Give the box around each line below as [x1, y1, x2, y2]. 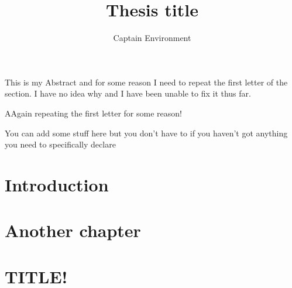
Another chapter [5, 218, 141, 242]
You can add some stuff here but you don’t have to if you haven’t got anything [5, 126, 288, 139]
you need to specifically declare [5, 138, 116, 150]
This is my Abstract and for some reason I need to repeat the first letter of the [5, 76, 288, 88]
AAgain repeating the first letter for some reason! [5, 107, 182, 119]
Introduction [5, 172, 109, 196]
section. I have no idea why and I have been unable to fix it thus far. [5, 87, 251, 100]
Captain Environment [113, 32, 191, 44]
